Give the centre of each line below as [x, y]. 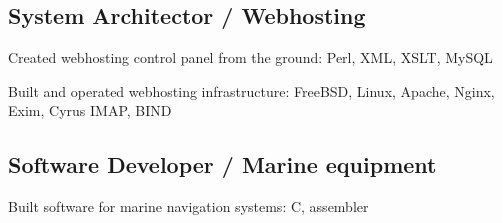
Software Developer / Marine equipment [222, 164]
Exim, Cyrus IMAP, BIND [90, 110]
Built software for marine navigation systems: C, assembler [188, 206]
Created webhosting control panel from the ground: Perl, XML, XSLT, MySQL [250, 57]
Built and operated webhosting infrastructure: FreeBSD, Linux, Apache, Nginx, [251, 90]
